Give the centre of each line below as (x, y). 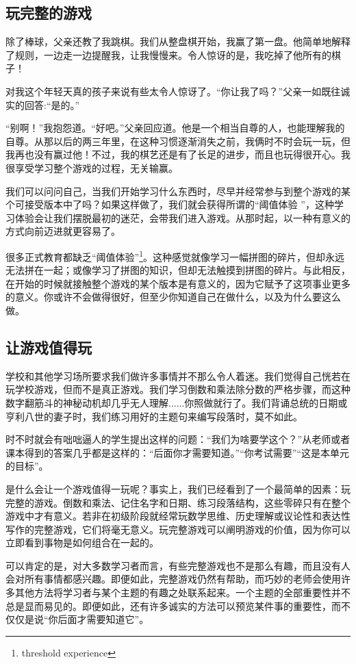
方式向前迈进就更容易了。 (63, 231)
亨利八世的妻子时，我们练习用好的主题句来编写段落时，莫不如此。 (154, 416)
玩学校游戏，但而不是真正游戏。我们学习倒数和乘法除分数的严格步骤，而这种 (178, 389)
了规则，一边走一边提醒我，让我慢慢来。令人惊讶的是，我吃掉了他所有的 (168, 54)
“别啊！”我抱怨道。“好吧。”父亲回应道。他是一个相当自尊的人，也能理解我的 (175, 128)
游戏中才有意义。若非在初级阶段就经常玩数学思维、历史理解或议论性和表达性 (178, 516)
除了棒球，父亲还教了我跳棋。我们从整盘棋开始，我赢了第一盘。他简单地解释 (178, 41)
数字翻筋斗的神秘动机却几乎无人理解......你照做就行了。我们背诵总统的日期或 (177, 402)
